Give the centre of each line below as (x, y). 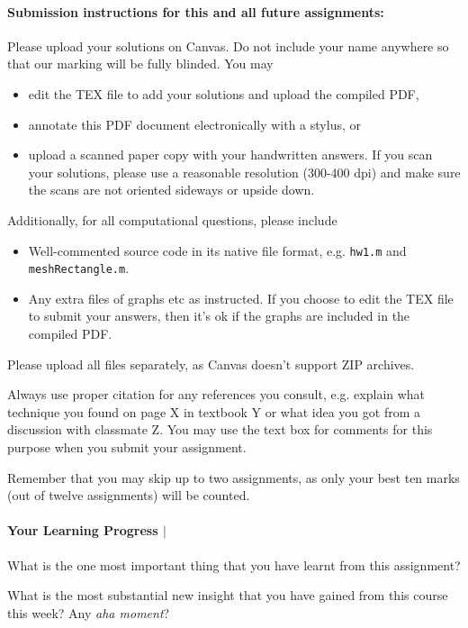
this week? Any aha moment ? (89, 612)
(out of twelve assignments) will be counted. (129, 495)
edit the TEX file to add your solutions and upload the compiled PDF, (224, 93)
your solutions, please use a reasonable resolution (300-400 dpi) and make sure (244, 172)
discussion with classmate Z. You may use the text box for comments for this (220, 429)
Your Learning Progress (83, 530)
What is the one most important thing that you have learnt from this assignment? (234, 564)
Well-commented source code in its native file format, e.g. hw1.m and (217, 250)
